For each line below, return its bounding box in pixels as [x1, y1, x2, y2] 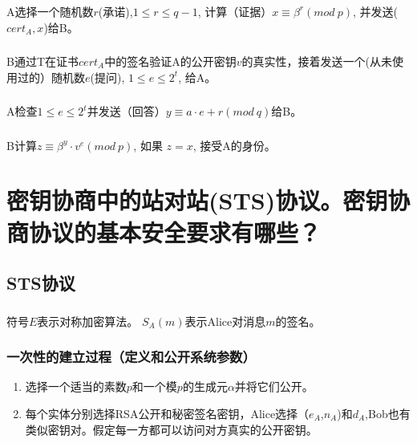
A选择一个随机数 [6, 2, 94, 19]
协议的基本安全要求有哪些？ [29, 215, 322, 248]
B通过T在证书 [6, 53, 79, 70]
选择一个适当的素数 [25, 378, 127, 395]
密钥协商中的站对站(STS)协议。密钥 [6, 184, 388, 217]
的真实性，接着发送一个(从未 [241, 53, 392, 70]
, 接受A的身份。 [192, 136, 276, 153]
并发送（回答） [87, 103, 166, 120]
